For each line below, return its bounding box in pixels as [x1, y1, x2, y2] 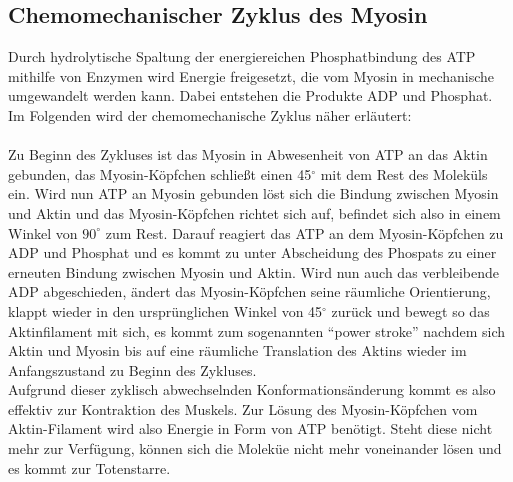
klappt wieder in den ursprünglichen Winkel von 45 [8, 300, 323, 321]
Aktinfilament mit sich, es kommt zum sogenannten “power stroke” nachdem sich [8, 320, 505, 341]
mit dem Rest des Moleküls [320, 163, 488, 184]
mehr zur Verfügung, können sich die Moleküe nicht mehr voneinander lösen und [8, 438, 502, 459]
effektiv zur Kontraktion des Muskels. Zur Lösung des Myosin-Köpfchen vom [8, 398, 478, 419]
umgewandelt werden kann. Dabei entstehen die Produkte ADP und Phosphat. [8, 85, 493, 106]
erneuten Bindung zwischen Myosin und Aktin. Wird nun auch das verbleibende [8, 261, 499, 282]
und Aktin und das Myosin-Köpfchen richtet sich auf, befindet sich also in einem [8, 202, 501, 223]
